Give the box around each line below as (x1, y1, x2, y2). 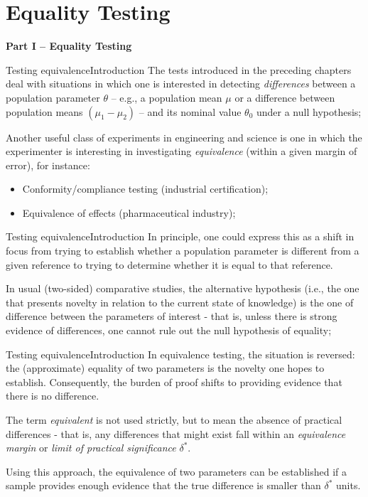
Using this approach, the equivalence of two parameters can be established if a (6, 464, 347, 479)
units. (336, 478, 361, 493)
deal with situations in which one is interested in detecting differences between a (6, 76, 356, 91)
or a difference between (234, 90, 335, 105)
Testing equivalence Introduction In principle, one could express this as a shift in (6, 229, 355, 244)
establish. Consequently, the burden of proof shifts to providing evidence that (6, 374, 342, 389)
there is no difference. (6, 388, 99, 403)
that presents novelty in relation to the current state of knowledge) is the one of (6, 294, 354, 309)
